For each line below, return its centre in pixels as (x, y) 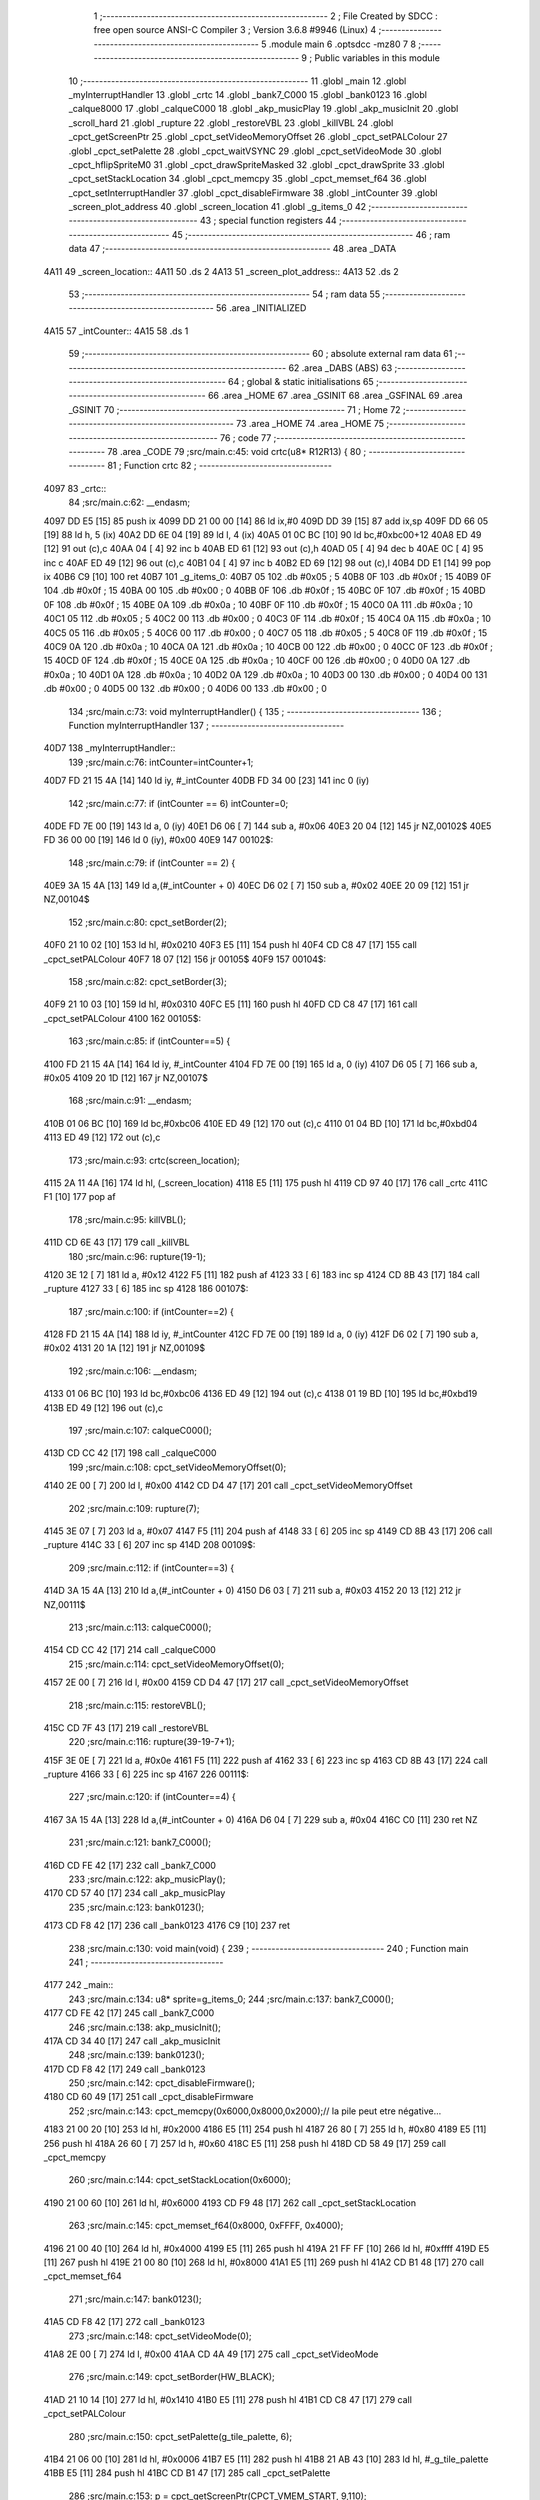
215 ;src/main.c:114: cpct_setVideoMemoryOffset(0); (176, 1664)
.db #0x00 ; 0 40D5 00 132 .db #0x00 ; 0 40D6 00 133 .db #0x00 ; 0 (185, 689)
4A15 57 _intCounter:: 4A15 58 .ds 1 (116, 331)
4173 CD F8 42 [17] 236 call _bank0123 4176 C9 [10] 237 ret (166, 1926)
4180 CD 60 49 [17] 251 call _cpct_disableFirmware (148, 2097)
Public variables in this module (377, 58)
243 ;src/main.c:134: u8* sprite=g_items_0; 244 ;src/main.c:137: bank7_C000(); (231, 1999)
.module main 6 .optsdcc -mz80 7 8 (342, 44)
